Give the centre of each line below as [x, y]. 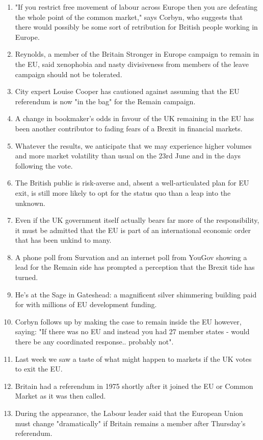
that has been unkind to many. [63, 240]
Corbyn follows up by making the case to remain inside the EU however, [128, 321]
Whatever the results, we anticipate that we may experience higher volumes [133, 145]
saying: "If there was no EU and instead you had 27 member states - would [132, 331]
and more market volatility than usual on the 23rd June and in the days [128, 156]
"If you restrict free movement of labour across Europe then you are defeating [136, 7]
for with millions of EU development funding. [86, 304]
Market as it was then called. [60, 396]
